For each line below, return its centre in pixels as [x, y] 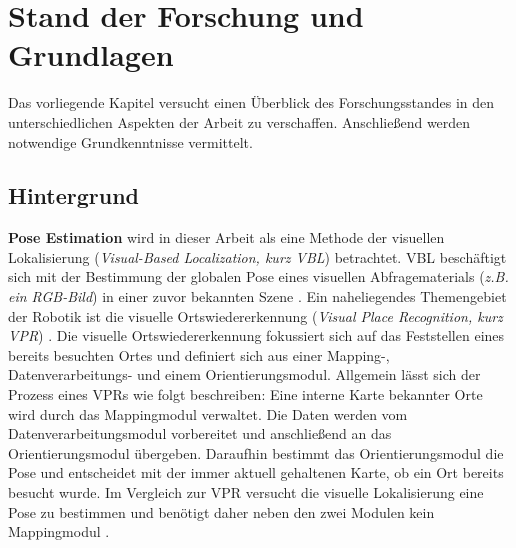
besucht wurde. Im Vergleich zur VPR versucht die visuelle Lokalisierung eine [246, 492]
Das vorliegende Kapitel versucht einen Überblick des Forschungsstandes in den [251, 102]
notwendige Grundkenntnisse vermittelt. [130, 141]
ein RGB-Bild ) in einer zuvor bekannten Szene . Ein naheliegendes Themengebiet [257, 296]
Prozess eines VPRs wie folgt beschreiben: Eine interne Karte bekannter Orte [245, 394]
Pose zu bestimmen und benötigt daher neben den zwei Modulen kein [221, 511]
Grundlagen [91, 54]
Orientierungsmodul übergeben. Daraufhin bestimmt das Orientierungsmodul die [256, 452]
